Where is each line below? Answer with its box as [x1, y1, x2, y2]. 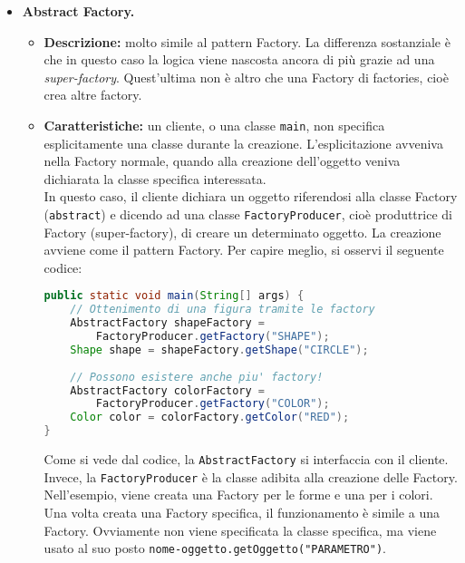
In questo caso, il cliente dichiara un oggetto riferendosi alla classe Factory [44, 187, 458, 206]
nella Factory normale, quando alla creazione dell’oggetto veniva [44, 151, 401, 170]
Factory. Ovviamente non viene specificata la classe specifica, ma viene [44, 520, 437, 539]
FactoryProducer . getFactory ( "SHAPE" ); [95, 330, 330, 344]
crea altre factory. [44, 85, 142, 104]
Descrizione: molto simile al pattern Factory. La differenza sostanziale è [44, 32, 450, 51]
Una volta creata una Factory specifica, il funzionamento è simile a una [44, 502, 440, 521]
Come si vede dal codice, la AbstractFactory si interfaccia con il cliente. [44, 450, 449, 469]
